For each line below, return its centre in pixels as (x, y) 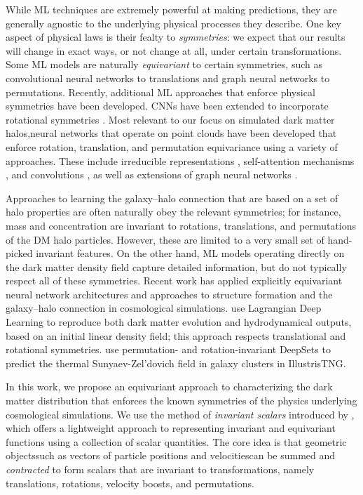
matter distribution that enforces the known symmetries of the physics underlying (181, 401)
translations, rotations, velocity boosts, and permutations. (130, 483)
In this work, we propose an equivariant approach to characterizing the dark (169, 387)
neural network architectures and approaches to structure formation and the (169, 294)
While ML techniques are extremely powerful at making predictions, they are (171, 9)
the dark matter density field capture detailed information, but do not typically (176, 266)
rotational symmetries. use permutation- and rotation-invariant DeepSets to (168, 349)
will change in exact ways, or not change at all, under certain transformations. (174, 50)
